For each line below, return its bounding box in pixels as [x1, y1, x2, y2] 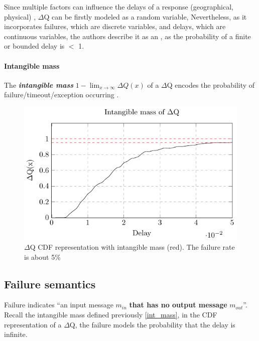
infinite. [4, 329, 28, 339]
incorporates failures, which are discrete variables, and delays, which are [4, 21, 226, 32]
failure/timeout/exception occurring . [4, 89, 119, 100]
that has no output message [129, 299, 227, 310]
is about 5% [24, 251, 61, 262]
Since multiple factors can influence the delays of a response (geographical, [4, 2, 233, 12]
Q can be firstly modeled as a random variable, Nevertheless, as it [44, 11, 247, 22]
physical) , [4, 11, 36, 22]
